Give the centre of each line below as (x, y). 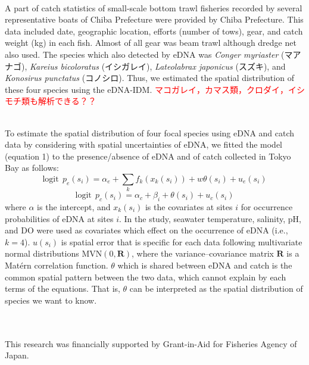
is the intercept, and (74, 207)
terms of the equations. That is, (63, 288)
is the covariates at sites (189, 207)
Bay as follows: (32, 168)
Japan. (17, 355)
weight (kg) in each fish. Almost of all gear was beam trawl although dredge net (151, 43)
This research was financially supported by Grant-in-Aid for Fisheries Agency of (151, 343)
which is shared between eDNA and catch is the (205, 265)
